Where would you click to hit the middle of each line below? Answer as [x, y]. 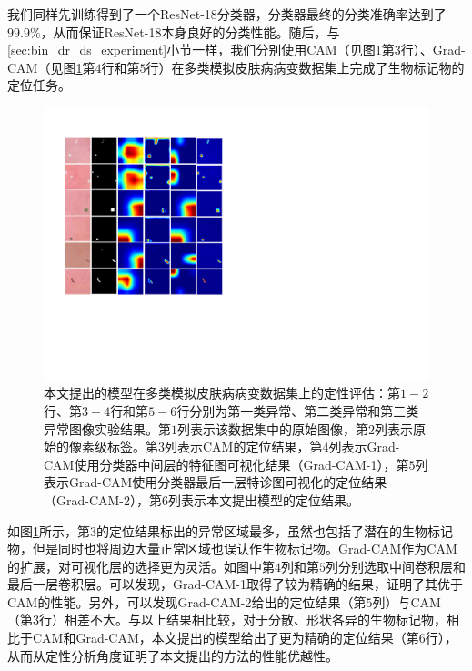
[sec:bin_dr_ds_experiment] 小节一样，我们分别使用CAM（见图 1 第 [201, 50]
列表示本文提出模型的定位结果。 [264, 499]
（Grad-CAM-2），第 [103, 499]
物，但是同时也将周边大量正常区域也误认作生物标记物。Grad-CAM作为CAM [232, 549]
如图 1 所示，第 [49, 530]
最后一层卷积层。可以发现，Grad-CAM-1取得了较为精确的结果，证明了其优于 [236, 584]
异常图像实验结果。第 [107, 428]
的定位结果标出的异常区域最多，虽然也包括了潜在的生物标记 [275, 530]
